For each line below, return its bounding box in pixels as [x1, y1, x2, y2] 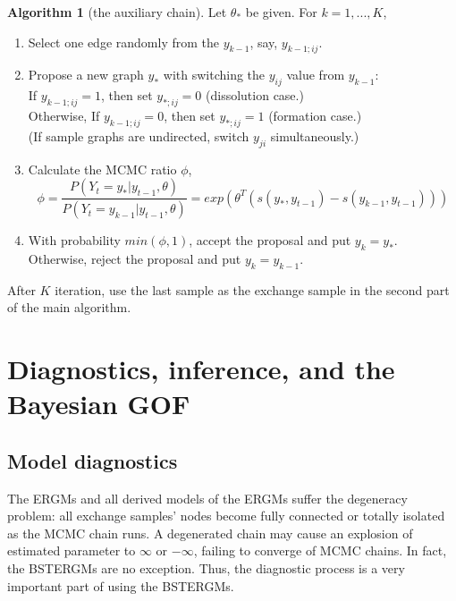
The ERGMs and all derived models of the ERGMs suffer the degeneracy [7, 488, 408, 507]
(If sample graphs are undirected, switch [28, 126, 249, 145]
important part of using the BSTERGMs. [7, 576, 234, 595]
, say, [249, 32, 278, 51]
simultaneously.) [270, 126, 359, 145]
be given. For [245, 3, 317, 21]
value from [286, 65, 345, 84]
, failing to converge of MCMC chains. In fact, [193, 541, 447, 560]
